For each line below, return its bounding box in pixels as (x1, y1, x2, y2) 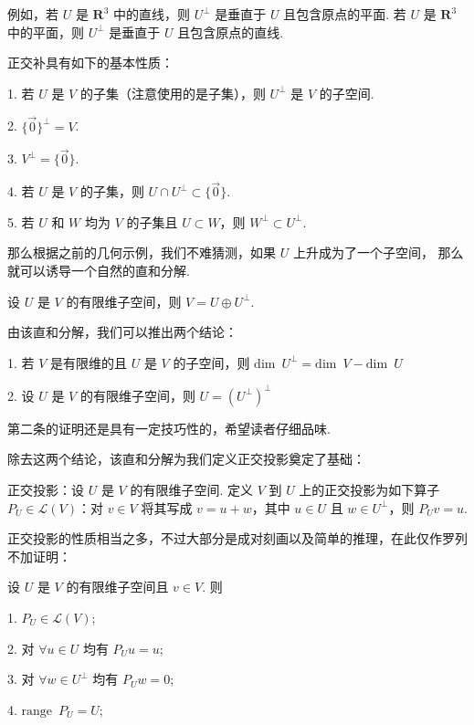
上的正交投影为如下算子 (299, 480, 440, 499)
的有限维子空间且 (66, 577, 169, 596)
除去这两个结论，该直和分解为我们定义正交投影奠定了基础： (7, 449, 365, 468)
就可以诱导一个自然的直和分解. (7, 261, 190, 279)
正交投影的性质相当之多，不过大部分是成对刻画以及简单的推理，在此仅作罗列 (7, 529, 468, 548)
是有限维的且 (50, 352, 128, 372)
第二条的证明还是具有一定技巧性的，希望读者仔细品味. (7, 418, 331, 437)
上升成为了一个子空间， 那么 (292, 243, 464, 262)
